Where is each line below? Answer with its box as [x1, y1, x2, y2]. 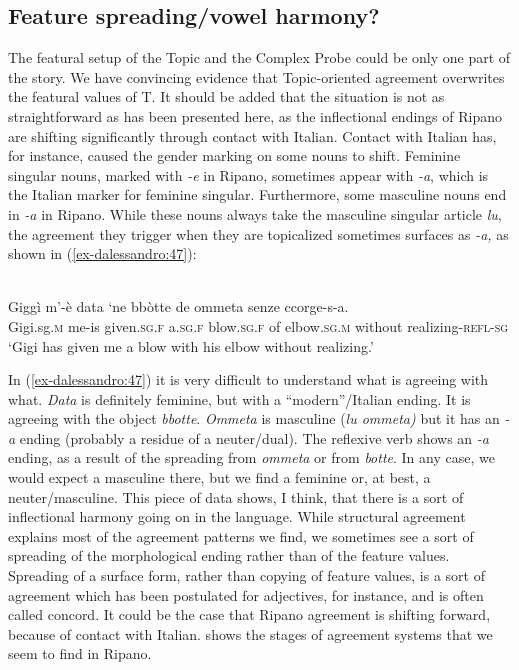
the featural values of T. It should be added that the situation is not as [8, 86, 445, 107]
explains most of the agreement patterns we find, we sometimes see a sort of [8, 525, 474, 546]
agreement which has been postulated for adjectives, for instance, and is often [8, 584, 484, 605]
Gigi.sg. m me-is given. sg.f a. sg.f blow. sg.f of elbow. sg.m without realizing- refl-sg [8, 315, 509, 336]
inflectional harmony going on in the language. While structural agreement [8, 506, 466, 527]
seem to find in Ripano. [8, 643, 152, 664]
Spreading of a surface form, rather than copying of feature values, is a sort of [8, 565, 485, 586]
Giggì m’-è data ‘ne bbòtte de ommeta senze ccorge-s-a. [8, 296, 349, 317]
